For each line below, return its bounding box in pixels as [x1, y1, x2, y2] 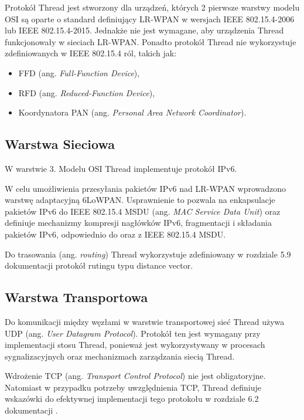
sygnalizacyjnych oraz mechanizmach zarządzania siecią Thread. [5, 350, 235, 362]
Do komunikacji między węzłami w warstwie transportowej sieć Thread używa [5, 315, 285, 327]
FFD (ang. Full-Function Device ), [18, 66, 140, 79]
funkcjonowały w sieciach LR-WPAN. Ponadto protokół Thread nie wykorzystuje [5, 35, 296, 48]
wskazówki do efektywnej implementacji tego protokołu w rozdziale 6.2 [5, 392, 259, 405]
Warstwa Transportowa [5, 288, 148, 306]
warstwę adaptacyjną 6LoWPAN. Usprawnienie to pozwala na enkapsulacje [5, 194, 275, 206]
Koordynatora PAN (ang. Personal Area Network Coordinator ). [18, 106, 247, 118]
